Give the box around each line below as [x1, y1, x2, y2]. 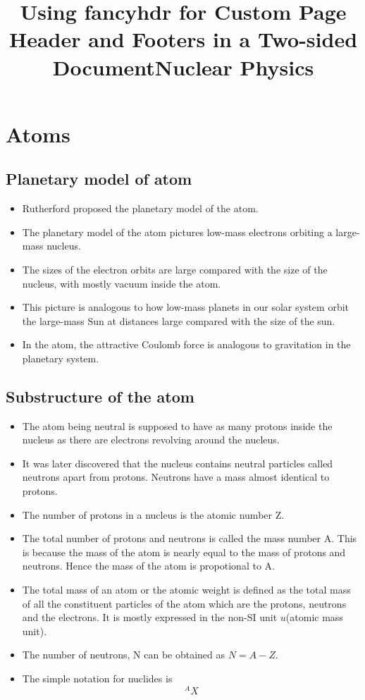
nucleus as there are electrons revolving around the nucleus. [22, 432, 280, 447]
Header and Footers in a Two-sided [8, 25, 358, 54]
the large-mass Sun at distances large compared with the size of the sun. [22, 313, 335, 328]
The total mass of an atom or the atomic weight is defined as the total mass [22, 582, 351, 597]
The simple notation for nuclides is [22, 671, 173, 685]
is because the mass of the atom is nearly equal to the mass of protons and [22, 544, 346, 559]
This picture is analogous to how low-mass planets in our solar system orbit [22, 300, 349, 314]
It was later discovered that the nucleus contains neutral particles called [22, 455, 333, 470]
